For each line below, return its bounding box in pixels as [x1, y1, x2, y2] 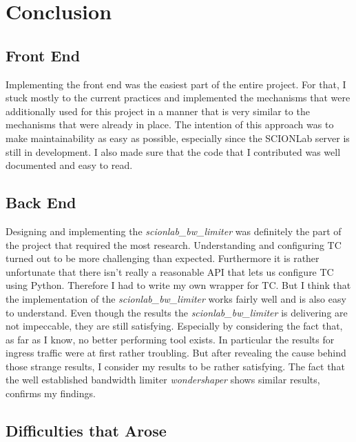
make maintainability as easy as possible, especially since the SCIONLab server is [6, 130, 350, 145]
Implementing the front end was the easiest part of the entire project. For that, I [6, 77, 346, 91]
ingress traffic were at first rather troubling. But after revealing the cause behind [6, 345, 346, 360]
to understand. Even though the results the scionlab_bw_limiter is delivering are [6, 305, 348, 319]
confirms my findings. [6, 386, 96, 401]
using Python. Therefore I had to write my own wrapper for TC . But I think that [6, 278, 351, 292]
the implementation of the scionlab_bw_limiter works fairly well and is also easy [6, 291, 346, 305]
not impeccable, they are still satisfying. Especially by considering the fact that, [6, 319, 343, 333]
